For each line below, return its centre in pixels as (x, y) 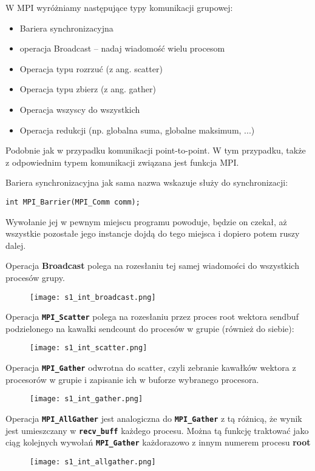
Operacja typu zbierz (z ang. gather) (88, 89)
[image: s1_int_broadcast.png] (93, 297)
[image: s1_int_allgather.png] (93, 462)
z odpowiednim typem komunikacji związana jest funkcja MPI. (122, 162)
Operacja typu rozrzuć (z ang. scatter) (91, 68)
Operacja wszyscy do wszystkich (80, 109)
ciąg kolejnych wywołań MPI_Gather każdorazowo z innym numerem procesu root (158, 442)
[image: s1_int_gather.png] (86, 399)
